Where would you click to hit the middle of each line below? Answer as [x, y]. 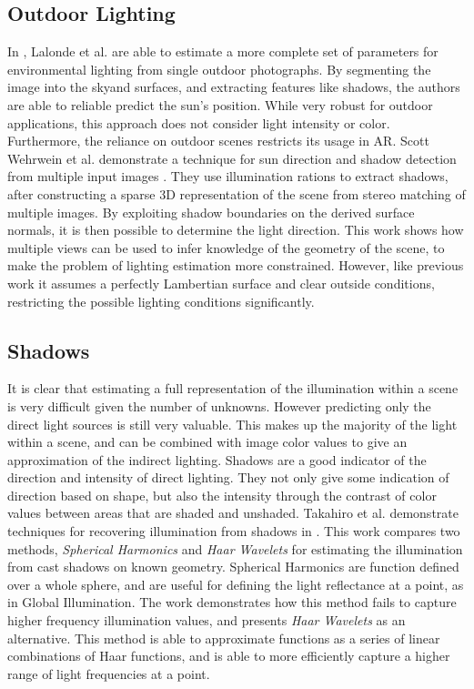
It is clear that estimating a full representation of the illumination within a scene [233, 388]
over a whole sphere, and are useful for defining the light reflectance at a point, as [236, 584]
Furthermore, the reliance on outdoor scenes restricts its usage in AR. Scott [218, 141]
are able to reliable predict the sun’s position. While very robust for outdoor [220, 104]
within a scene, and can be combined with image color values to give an [207, 442]
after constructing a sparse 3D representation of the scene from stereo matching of [237, 193]
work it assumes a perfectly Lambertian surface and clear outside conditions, [221, 283]
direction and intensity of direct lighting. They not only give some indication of [228, 477]
